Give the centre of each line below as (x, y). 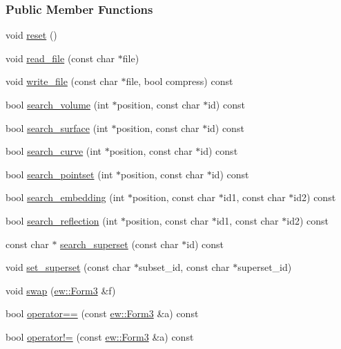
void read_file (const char (60, 58)
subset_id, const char (184, 267)
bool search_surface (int (57, 128)
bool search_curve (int (54, 151)
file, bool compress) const (179, 81)
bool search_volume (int (57, 104)
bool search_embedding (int (65, 197)
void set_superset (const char (68, 267)
